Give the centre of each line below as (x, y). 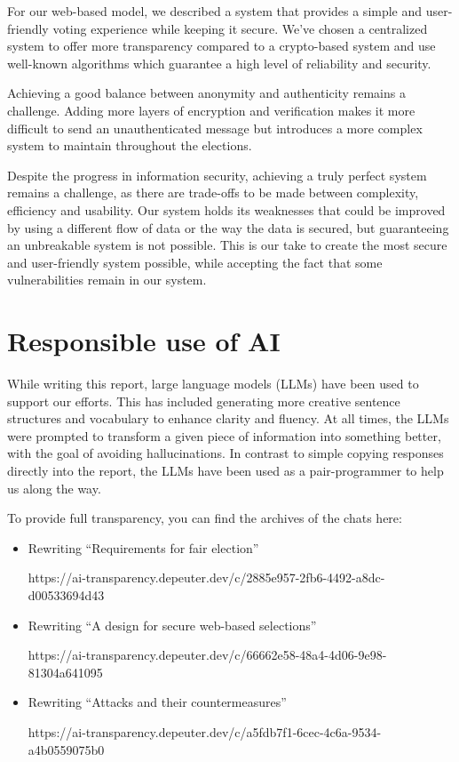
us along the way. (54, 488)
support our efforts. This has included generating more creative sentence (204, 401)
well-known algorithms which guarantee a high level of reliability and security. (219, 63)
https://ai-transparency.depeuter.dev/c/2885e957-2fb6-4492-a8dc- (206, 578)
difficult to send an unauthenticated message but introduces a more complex (215, 128)
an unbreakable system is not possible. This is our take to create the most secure (227, 245)
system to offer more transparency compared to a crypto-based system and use (222, 46)
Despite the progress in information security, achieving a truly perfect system (217, 175)
